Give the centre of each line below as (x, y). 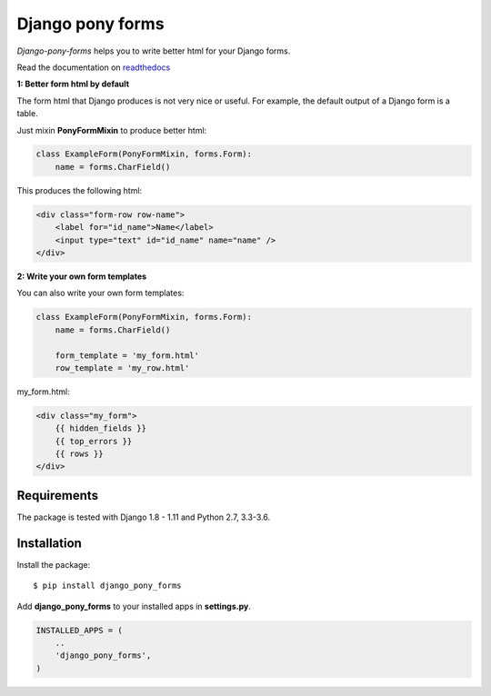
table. (27, 114)
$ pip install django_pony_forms (107, 586)
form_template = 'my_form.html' (127, 355)
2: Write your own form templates (82, 276)
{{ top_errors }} (94, 441)
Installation (49, 543)
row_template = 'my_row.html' (122, 368)
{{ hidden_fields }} (101, 428)
